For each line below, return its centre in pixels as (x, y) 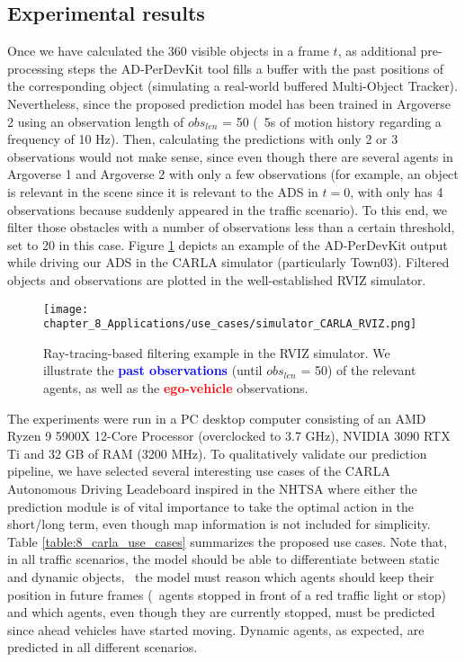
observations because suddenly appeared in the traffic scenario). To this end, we (228, 209)
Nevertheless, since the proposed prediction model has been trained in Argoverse (229, 103)
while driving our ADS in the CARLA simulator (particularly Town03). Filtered (228, 262)
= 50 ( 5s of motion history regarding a (332, 121)
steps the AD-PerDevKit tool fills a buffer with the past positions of (256, 68)
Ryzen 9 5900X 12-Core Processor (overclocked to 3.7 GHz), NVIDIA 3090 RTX (229, 436)
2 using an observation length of (96, 121)
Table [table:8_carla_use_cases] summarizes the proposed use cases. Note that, (228, 541)
